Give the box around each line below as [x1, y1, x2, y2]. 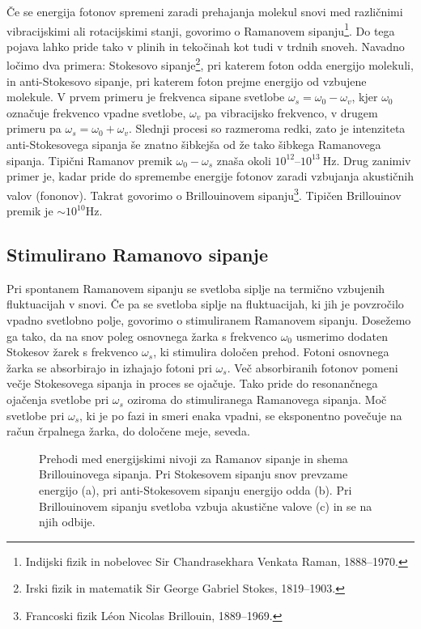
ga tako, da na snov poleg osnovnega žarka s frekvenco [6, 327, 277, 344]
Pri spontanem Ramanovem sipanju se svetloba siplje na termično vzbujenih [6, 279, 385, 296]
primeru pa [6, 120, 62, 137]
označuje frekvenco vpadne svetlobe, [6, 104, 186, 121]
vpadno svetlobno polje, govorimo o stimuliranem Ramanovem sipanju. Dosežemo [6, 312, 411, 329]
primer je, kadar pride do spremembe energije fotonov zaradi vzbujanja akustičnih [6, 168, 414, 185]
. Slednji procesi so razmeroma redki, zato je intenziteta [128, 120, 406, 137]
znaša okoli [216, 151, 271, 168]
